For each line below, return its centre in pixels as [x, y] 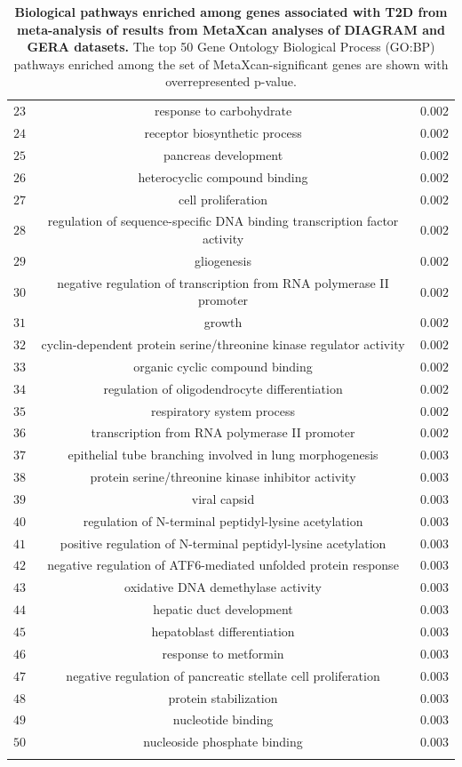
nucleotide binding [223, 719]
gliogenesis [223, 260]
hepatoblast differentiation [223, 631]
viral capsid [223, 498]
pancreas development [223, 154]
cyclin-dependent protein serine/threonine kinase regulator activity [223, 344]
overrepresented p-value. [231, 81]
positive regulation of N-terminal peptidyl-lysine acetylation [223, 543]
